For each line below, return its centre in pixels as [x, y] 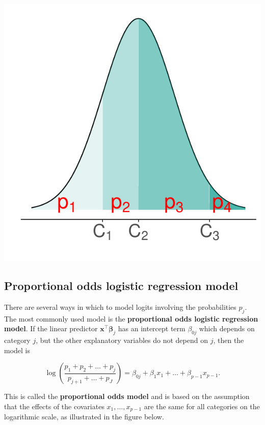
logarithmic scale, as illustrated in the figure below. [84, 417]
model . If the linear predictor [51, 328]
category [17, 340]
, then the [229, 340]
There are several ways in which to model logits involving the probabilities [120, 307]
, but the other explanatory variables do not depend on [122, 340]
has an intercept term [152, 328]
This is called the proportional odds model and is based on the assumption [127, 396]
